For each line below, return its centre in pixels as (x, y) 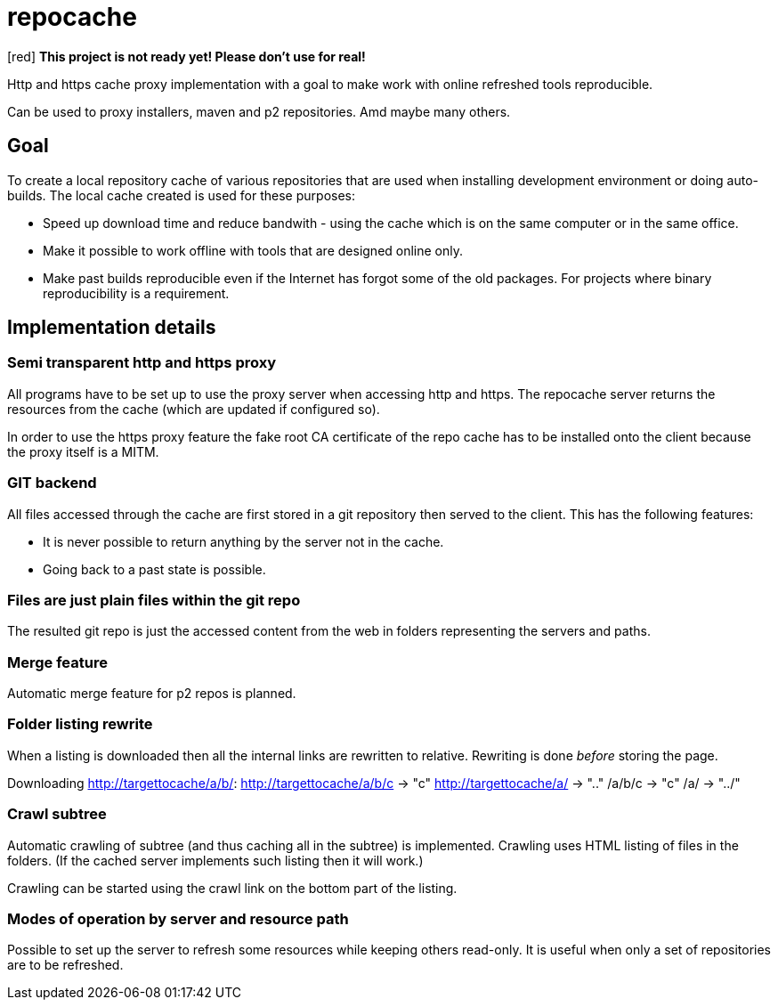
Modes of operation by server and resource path (178, 918)
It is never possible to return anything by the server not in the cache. (243, 541)
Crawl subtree (57, 814)
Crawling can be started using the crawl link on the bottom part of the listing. (232, 888)
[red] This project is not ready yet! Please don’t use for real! (186, 56)
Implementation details (112, 328)
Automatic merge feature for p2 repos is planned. (152, 694)
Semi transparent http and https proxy (142, 363)
